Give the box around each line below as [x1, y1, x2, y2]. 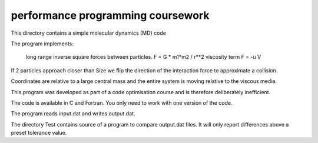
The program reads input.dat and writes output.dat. [11, 110, 135, 117]
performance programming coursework [11, 9, 210, 22]
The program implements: [11, 40, 74, 47]
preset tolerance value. [11, 129, 67, 137]
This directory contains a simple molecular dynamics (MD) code [11, 29, 166, 36]
